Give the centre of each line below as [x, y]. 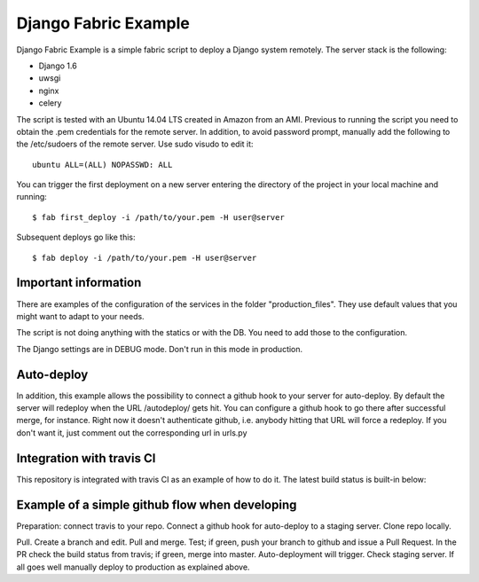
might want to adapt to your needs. [81, 316]
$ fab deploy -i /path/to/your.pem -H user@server [145, 258]
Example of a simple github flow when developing [157, 504]
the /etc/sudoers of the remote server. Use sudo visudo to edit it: [135, 144]
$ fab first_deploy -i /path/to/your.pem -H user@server [159, 217]
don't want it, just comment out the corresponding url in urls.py [132, 433]
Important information [79, 283]
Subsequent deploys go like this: [76, 237]
